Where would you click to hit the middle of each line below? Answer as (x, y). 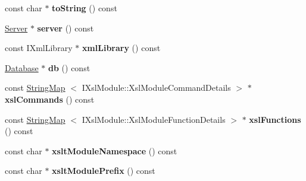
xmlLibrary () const (121, 48)
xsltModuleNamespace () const (115, 150)
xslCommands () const (50, 99)
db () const (69, 67)
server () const (65, 28)
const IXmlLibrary (39, 48)
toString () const (85, 8)
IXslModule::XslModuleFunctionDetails (154, 119)
